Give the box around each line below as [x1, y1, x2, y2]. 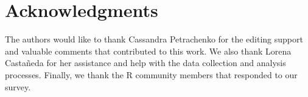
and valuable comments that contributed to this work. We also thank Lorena [5, 44, 292, 57]
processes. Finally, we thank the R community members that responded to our [5, 68, 298, 81]
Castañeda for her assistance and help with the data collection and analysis [5, 56, 286, 69]
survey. [5, 80, 31, 93]
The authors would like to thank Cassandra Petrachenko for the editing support [5, 33, 303, 45]
